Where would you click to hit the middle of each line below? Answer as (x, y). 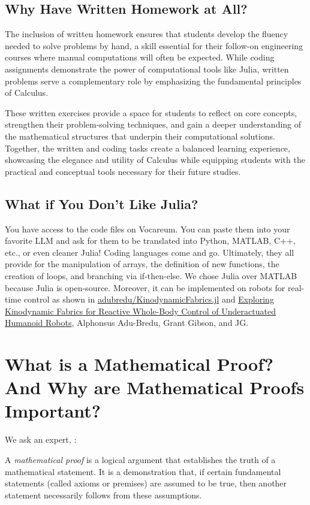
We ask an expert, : (41, 439)
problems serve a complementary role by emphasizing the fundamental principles (153, 81)
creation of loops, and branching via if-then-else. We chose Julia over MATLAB (151, 275)
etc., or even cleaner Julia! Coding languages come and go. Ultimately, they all (150, 252)
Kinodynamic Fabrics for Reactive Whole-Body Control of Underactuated (140, 311)
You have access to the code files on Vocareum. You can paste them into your (148, 229)
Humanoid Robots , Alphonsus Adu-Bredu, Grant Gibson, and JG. (127, 323)
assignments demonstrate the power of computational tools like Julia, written (147, 69)
